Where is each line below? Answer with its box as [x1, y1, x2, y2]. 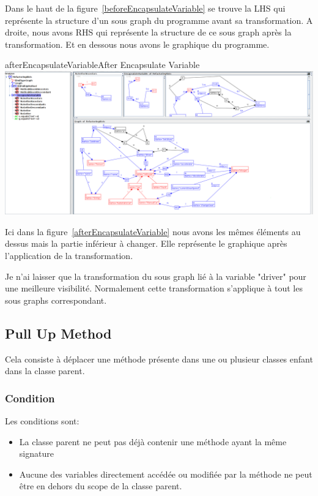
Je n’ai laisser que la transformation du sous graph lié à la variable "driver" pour [5, 269, 306, 282]
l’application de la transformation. [5, 249, 133, 262]
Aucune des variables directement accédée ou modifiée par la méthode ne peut [19, 467, 312, 480]
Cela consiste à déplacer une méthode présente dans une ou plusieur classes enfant [5, 352, 313, 365]
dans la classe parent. [5, 364, 85, 377]
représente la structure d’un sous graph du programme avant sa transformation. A [5, 13, 313, 26]
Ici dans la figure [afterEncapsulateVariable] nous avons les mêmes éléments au [5, 225, 301, 238]
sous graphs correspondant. [5, 293, 107, 306]
